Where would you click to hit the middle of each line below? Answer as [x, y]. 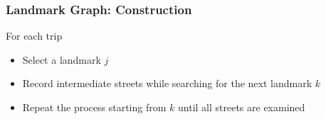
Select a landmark [62, 59]
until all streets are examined [242, 107]
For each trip [34, 36]
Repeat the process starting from [94, 107]
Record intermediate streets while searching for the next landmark [167, 83]
